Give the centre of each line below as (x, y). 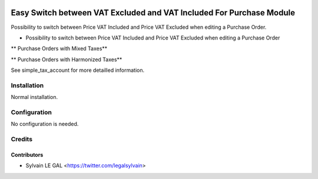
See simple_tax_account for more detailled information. (78, 70)
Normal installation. (34, 97)
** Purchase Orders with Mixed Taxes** (59, 49)
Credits (21, 140)
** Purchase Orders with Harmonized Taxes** (67, 59)
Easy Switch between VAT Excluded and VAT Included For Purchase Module (153, 13)
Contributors (27, 155)
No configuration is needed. (45, 124)
